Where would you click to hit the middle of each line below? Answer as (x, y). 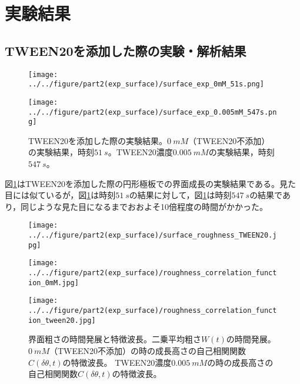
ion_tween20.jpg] (62, 320)
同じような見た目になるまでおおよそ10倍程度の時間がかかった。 (144, 206)
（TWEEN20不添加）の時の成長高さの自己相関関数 (148, 350)
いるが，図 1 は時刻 (81, 195)
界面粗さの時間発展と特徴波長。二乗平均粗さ (115, 339)
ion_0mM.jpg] (54, 283)
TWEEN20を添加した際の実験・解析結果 (126, 50)
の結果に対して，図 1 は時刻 (180, 195)
